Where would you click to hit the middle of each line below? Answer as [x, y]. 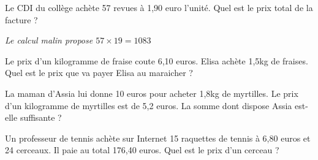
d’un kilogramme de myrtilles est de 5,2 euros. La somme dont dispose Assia [149, 105]
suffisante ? [41, 117]
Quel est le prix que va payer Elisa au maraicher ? [99, 73]
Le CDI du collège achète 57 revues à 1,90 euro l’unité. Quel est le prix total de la [159, 7]
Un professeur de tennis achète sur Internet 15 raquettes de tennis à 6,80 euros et [158, 138]
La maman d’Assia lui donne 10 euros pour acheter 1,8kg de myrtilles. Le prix [152, 93]
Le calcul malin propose [49, 40]
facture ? [21, 19]
